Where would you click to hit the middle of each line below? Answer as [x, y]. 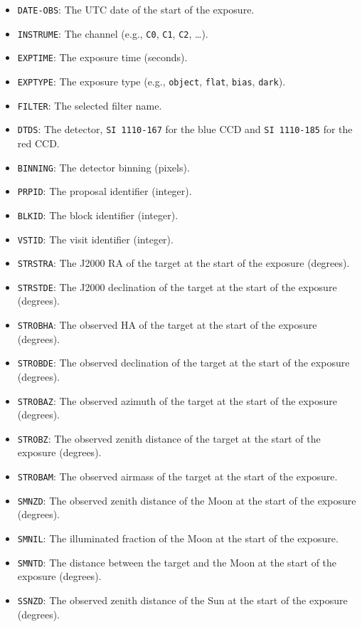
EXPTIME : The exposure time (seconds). [102, 57]
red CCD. [38, 143]
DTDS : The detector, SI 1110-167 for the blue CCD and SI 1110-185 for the [185, 129]
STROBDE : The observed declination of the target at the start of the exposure [183, 363]
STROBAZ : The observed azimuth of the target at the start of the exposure [177, 400]
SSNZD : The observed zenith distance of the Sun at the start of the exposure [182, 600]
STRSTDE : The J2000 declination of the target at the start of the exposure [177, 286]
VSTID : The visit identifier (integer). [95, 239]
